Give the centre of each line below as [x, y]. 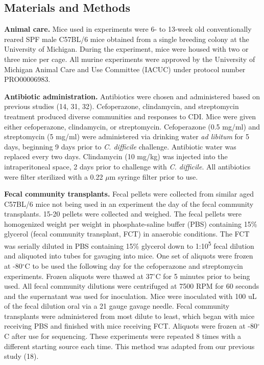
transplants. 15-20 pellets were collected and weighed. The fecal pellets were [123, 214]
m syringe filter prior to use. [154, 176]
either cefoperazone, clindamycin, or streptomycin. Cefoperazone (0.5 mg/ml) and [132, 126]
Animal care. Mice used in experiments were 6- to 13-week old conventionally [128, 29]
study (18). [21, 356]
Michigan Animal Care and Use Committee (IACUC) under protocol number [125, 69]
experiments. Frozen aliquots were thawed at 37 [79, 276]
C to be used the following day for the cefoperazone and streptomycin [134, 265]
